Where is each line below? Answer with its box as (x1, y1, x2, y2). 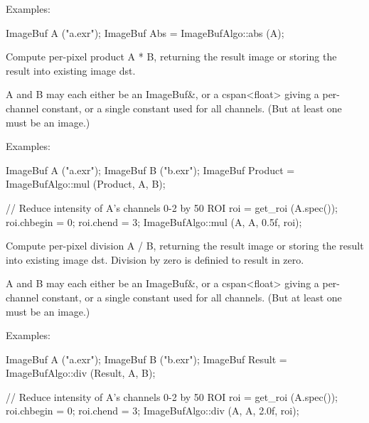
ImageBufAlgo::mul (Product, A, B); (6, 176, 166, 191)
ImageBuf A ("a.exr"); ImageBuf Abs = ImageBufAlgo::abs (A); (6, 25, 284, 40)
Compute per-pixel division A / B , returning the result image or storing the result (6, 238, 364, 253)
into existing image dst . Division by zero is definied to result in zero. (6, 252, 304, 267)
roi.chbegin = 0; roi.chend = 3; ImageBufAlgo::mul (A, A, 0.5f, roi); (6, 214, 302, 229)
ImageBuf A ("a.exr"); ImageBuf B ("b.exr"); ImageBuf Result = (6, 351, 287, 366)
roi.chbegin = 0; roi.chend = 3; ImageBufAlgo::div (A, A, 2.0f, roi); (6, 403, 299, 418)
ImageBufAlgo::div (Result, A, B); (6, 365, 156, 380)
